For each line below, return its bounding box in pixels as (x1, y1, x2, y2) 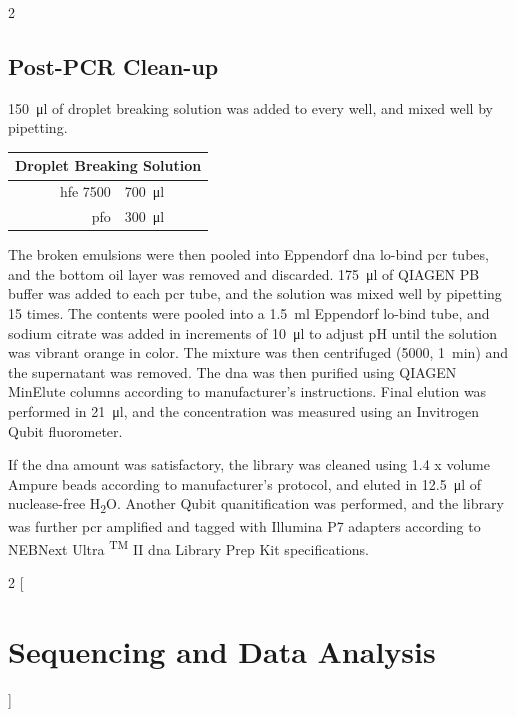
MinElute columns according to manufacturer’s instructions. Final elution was (8, 381, 487, 402)
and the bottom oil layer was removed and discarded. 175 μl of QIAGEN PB (8, 263, 480, 284)
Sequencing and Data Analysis (8, 631, 436, 672)
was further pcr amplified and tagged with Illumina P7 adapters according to (8, 515, 481, 536)
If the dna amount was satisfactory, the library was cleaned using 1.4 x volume (8, 454, 490, 475)
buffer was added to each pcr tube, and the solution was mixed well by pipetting (8, 283, 502, 304)
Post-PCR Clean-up (8, 50, 219, 81)
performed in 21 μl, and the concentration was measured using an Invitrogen (8, 401, 480, 422)
